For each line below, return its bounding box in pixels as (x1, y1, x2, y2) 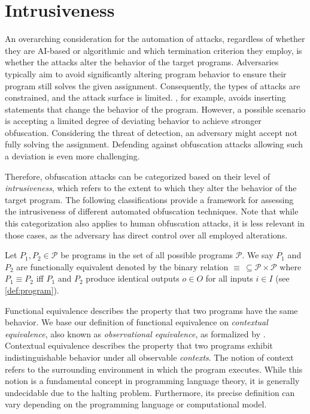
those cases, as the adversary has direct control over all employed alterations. (5, 228, 288, 241)
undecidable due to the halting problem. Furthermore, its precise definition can (5, 386, 295, 398)
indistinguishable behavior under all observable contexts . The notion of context (5, 350, 294, 363)
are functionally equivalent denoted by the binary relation (16, 260, 229, 273)
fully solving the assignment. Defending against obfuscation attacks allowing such (5, 138, 303, 150)
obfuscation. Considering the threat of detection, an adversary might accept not (5, 126, 297, 138)
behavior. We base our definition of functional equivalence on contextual (5, 316, 268, 328)
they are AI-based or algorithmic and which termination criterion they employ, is (5, 44, 302, 56)
